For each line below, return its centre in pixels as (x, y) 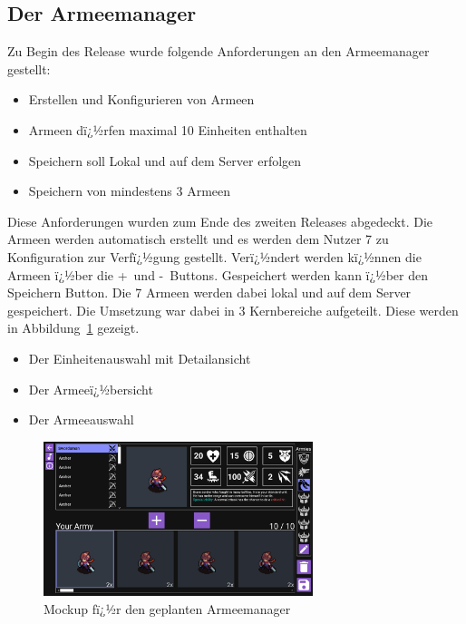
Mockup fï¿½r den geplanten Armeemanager (167, 608)
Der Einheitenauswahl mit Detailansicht (140, 358)
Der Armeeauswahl (81, 419)
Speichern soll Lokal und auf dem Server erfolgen (165, 160)
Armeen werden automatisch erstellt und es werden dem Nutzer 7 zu (198, 239)
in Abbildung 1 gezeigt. (73, 328)
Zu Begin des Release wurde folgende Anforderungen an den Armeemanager (218, 51)
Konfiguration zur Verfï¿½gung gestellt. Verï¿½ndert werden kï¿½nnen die (214, 256)
